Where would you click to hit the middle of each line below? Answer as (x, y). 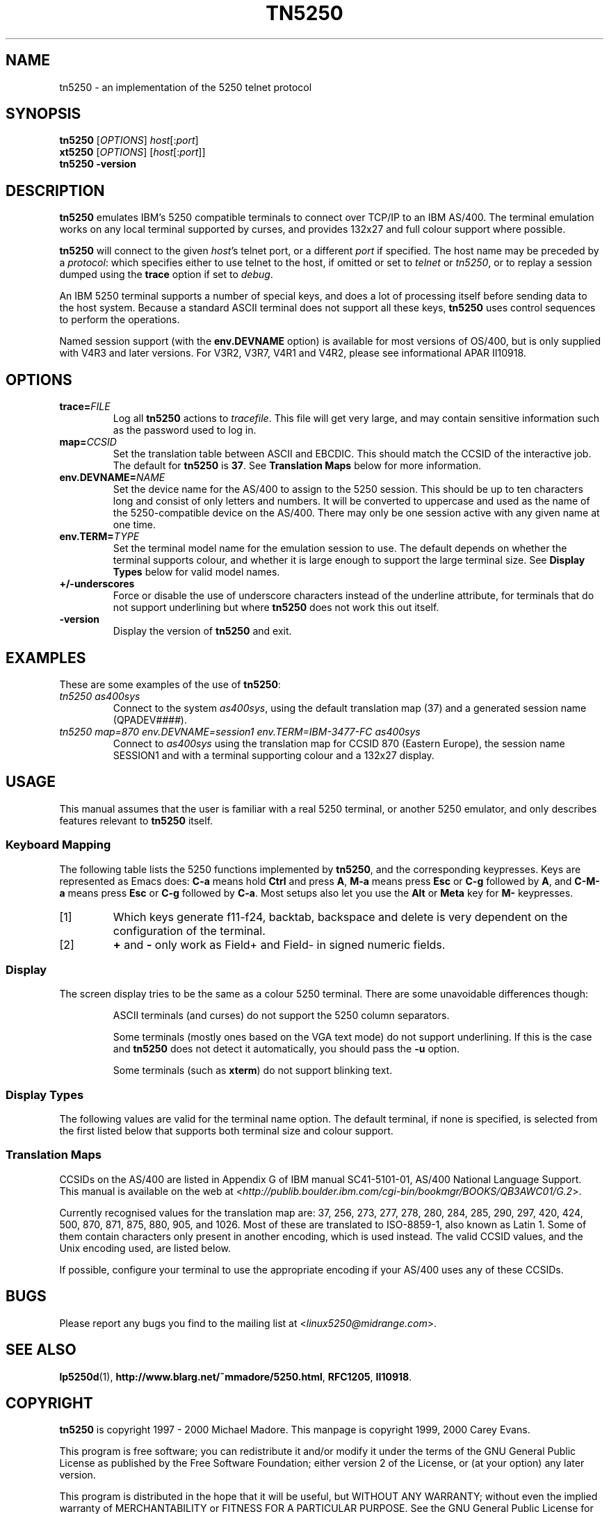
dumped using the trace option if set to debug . (166, 275)
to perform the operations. (120, 320)
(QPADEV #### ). (150, 719)
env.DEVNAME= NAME (112, 478)
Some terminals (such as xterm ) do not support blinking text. (253, 1071)
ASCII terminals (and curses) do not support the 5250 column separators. (281, 1016)
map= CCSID (88, 442)
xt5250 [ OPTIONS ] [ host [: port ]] (132, 152)
